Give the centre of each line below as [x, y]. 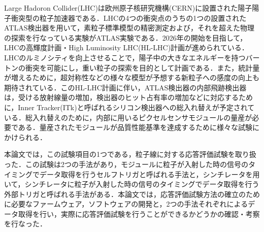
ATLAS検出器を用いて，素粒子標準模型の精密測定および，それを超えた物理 [129, 28]
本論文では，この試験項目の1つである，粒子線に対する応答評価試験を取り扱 [130, 154]
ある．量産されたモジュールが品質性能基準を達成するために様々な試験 [135, 127]
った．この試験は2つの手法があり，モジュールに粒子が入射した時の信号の [126, 164]
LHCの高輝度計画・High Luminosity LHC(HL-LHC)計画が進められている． [126, 47]
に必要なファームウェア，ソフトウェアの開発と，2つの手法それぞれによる [126, 204]
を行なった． [25, 224]
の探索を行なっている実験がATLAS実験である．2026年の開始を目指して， [126, 37]
